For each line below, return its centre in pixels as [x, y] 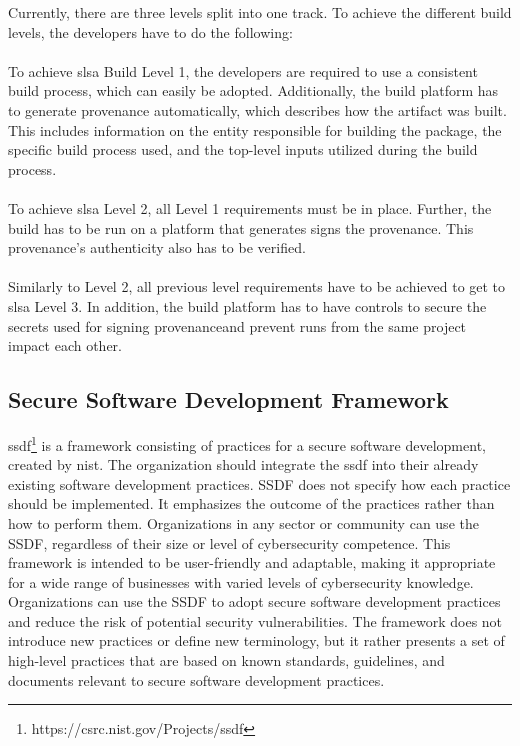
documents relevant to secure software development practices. [196, 679]
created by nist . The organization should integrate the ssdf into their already [243, 464]
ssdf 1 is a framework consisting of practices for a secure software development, [247, 443]
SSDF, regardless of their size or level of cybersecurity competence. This [229, 542]
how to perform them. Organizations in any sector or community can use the [243, 522]
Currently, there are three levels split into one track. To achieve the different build [260, 12]
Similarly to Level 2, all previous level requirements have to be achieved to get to [257, 286]
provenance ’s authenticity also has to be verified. [157, 247]
